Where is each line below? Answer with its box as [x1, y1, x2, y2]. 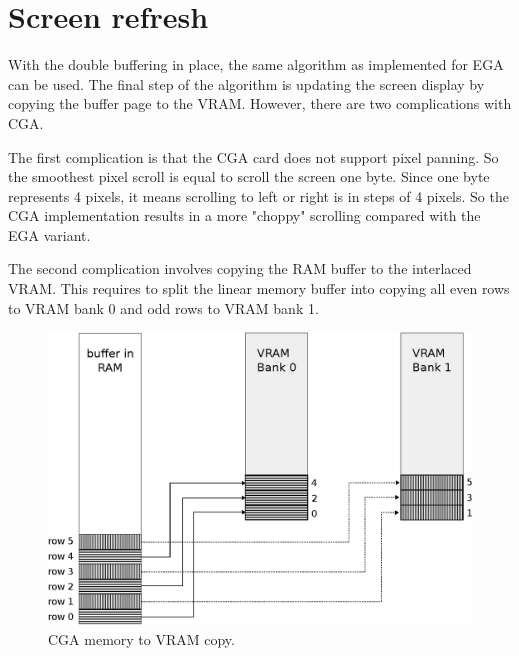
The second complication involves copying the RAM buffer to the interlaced [8, 258, 472, 279]
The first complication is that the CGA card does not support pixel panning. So [8, 146, 499, 167]
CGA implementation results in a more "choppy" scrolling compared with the [8, 205, 481, 226]
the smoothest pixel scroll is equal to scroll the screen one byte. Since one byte [8, 166, 490, 187]
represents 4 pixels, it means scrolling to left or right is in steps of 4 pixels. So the [8, 185, 509, 206]
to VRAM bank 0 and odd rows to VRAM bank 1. [8, 297, 319, 318]
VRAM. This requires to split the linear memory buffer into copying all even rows [8, 278, 510, 299]
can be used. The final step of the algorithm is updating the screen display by [8, 73, 485, 94]
